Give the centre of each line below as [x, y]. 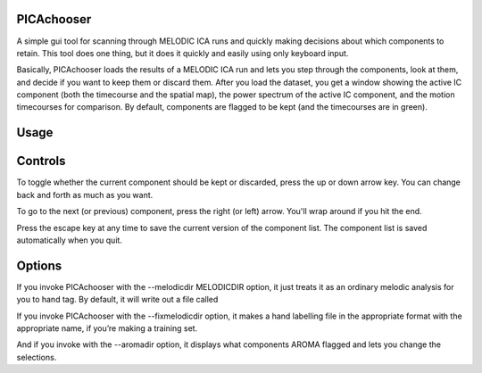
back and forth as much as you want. [85, 195]
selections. [37, 357]
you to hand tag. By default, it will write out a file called [117, 300]
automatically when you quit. [69, 240]
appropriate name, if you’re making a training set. [107, 328]
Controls [41, 161]
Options [39, 265]
